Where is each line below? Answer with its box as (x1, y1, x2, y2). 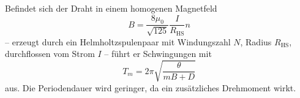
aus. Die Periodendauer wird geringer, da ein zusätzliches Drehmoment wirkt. (5, 81, 296, 94)
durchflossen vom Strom (5, 47, 95, 60)
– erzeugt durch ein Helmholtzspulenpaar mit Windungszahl (5, 35, 231, 48)
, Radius (240, 35, 272, 48)
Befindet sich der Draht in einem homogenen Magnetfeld (5, 2, 217, 14)
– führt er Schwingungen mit (104, 47, 212, 60)
